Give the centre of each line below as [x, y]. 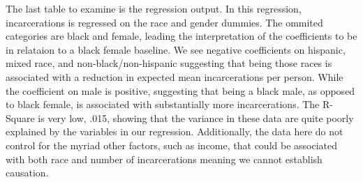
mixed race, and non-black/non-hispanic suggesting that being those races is [169, 63]
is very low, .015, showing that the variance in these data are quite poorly [196, 117]
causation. [27, 173]
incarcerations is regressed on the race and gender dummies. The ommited [164, 22]
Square [20, 117]
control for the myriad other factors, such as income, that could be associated [172, 145]
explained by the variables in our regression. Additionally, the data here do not [175, 131]
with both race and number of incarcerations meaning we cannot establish [164, 159]
